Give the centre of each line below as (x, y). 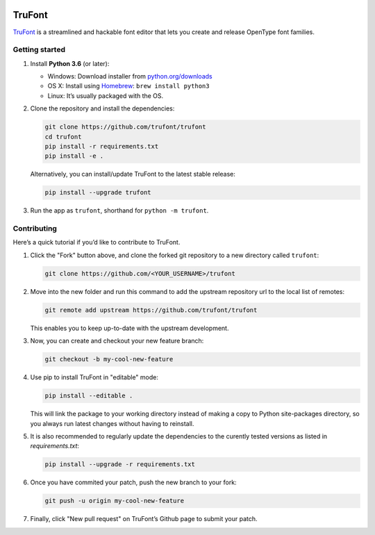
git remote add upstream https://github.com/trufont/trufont (151, 310)
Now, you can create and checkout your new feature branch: (117, 341)
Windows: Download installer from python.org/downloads (130, 76)
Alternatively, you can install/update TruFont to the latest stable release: (133, 174)
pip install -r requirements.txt (102, 146)
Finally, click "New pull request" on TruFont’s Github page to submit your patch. (144, 519)
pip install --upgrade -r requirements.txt (120, 464)
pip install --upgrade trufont (98, 192)
